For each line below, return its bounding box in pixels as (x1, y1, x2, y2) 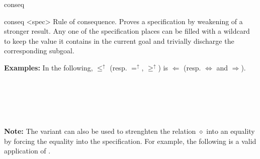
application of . (4, 145, 51, 156)
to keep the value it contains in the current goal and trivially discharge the (4, 35, 234, 46)
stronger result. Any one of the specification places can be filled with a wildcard (4, 26, 250, 36)
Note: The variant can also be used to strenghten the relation (4, 125, 196, 136)
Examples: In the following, (4, 62, 93, 72)
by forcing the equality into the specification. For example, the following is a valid (4, 135, 256, 146)
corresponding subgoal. (4, 45, 74, 56)
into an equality (206, 125, 255, 136)
